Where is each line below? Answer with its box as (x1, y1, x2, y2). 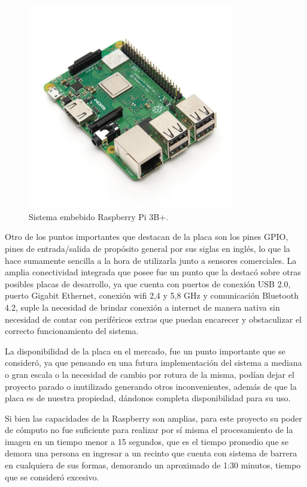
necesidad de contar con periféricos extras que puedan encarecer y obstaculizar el (5, 312, 302, 325)
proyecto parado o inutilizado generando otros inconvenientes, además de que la (5, 380, 297, 392)
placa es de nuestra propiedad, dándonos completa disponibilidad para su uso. (5, 392, 291, 404)
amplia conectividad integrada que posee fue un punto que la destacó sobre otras (5, 266, 301, 278)
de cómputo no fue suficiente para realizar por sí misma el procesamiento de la (5, 423, 293, 436)
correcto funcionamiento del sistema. (5, 324, 139, 337)
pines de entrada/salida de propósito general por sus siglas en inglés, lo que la (5, 242, 290, 254)
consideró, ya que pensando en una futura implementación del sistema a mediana (5, 356, 302, 369)
